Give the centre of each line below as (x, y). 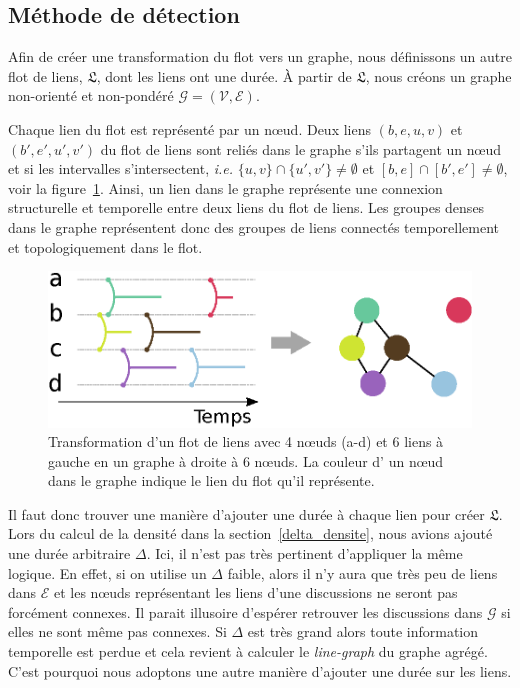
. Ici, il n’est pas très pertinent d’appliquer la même (304, 553)
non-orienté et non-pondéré (91, 95)
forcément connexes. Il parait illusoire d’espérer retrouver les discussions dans (245, 611)
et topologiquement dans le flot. (105, 246)
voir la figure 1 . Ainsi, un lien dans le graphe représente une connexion (225, 187)
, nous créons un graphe (438, 75)
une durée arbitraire (69, 553)
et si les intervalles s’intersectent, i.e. (121, 168)
